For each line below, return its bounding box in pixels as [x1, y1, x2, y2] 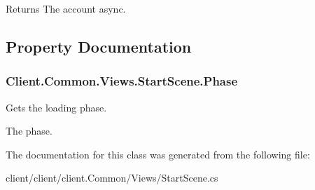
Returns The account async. [6, 1, 126, 15]
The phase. [6, 123, 52, 138]
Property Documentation [6, 35, 192, 57]
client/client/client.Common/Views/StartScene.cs [6, 170, 218, 185]
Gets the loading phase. [6, 100, 107, 114]
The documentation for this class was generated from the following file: [6, 147, 310, 161]
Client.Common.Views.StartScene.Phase [6, 72, 238, 90]
